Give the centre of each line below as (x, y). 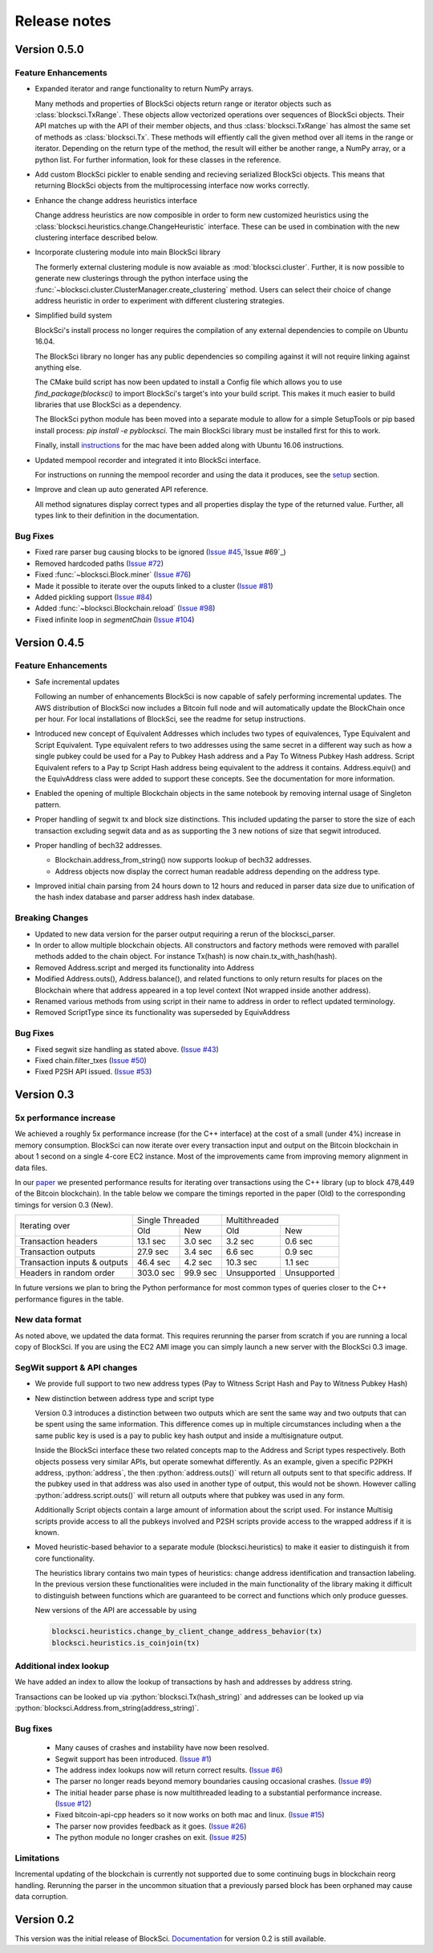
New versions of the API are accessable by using (116, 1610)
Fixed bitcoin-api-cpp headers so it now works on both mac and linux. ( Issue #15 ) (190, 1815)
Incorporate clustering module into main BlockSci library (127, 252)
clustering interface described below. (96, 238)
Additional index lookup (62, 1666)
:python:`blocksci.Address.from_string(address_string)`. (107, 1708)
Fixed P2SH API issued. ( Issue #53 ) (93, 1072)
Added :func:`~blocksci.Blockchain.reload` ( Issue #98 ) (125, 608)
